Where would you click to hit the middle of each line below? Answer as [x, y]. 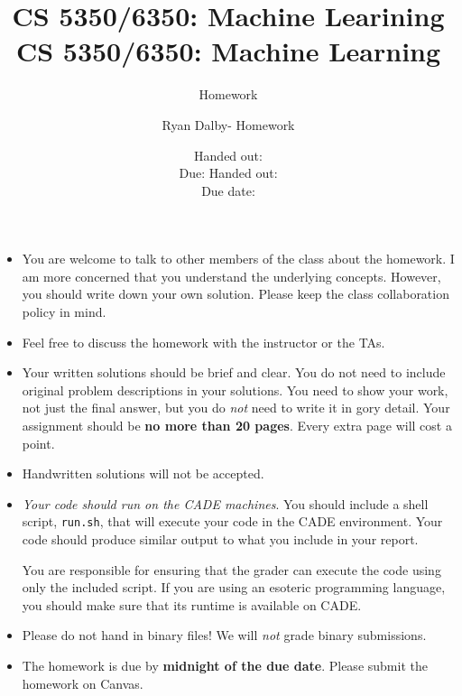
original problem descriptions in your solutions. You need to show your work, [235, 390]
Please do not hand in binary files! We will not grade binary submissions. [224, 635]
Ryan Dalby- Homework [228, 124]
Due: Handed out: [228, 173]
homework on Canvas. [83, 683]
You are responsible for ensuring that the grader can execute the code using [231, 569]
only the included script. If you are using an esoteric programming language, [234, 587]
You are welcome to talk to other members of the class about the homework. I [238, 259]
